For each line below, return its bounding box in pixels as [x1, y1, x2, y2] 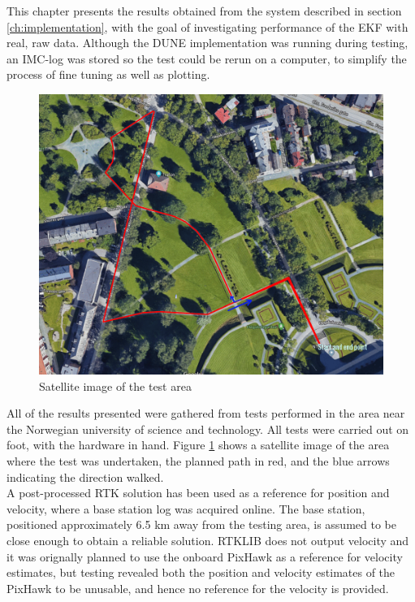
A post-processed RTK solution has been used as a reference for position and [6, 484, 390, 501]
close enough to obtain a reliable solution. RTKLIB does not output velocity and [6, 532, 409, 549]
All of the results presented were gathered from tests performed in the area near [6, 405, 405, 422]
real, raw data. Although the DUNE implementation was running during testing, [6, 34, 409, 51]
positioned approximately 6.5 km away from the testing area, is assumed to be [6, 516, 396, 533]
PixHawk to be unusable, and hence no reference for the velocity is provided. [6, 579, 389, 596]
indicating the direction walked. [6, 468, 164, 485]
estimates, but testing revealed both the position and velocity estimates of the [6, 564, 396, 581]
